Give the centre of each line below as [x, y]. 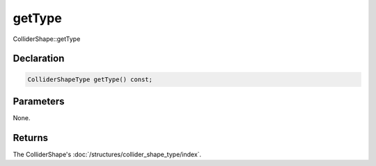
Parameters [39, 101]
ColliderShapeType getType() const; [90, 79]
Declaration [39, 59]
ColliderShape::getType [47, 39]
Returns [31, 138]
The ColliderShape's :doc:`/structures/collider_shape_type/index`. [107, 154]
